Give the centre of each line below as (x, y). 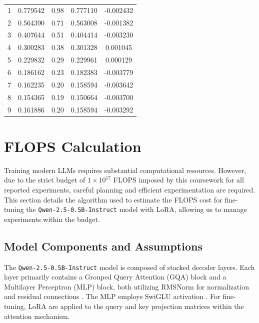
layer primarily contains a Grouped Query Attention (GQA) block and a (115, 277)
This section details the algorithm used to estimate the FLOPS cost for (113, 199)
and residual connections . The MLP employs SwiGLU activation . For (112, 296)
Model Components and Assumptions (103, 246)
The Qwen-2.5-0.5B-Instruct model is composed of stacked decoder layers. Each (129, 267)
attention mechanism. (37, 316)
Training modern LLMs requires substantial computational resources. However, (125, 170)
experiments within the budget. (52, 219)
